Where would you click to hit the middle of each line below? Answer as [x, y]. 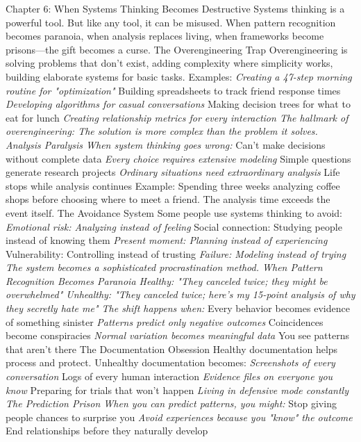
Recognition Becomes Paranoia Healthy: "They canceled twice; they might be [167, 280]
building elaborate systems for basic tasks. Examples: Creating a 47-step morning [179, 76]
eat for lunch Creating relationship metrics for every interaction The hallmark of [177, 117]
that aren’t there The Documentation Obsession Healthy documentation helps [172, 349]
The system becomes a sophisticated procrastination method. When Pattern [164, 267]
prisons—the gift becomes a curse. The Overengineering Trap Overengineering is [177, 49]
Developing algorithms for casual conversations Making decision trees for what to [178, 104]
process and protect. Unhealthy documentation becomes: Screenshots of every [170, 362]
